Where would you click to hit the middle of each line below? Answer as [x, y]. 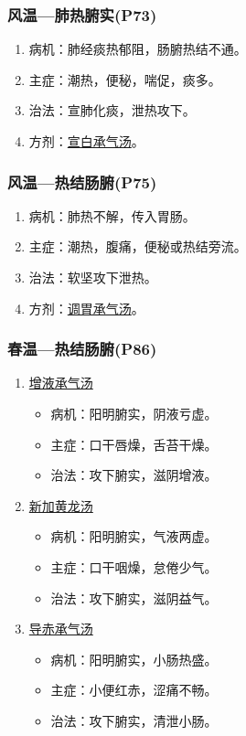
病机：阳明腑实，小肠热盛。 [134, 659]
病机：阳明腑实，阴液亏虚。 [134, 413]
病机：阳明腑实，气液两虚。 [134, 536]
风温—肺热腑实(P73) [82, 14]
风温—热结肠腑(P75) [82, 181]
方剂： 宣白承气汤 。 [86, 141]
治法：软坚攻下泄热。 [93, 277]
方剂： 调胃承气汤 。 [86, 308]
